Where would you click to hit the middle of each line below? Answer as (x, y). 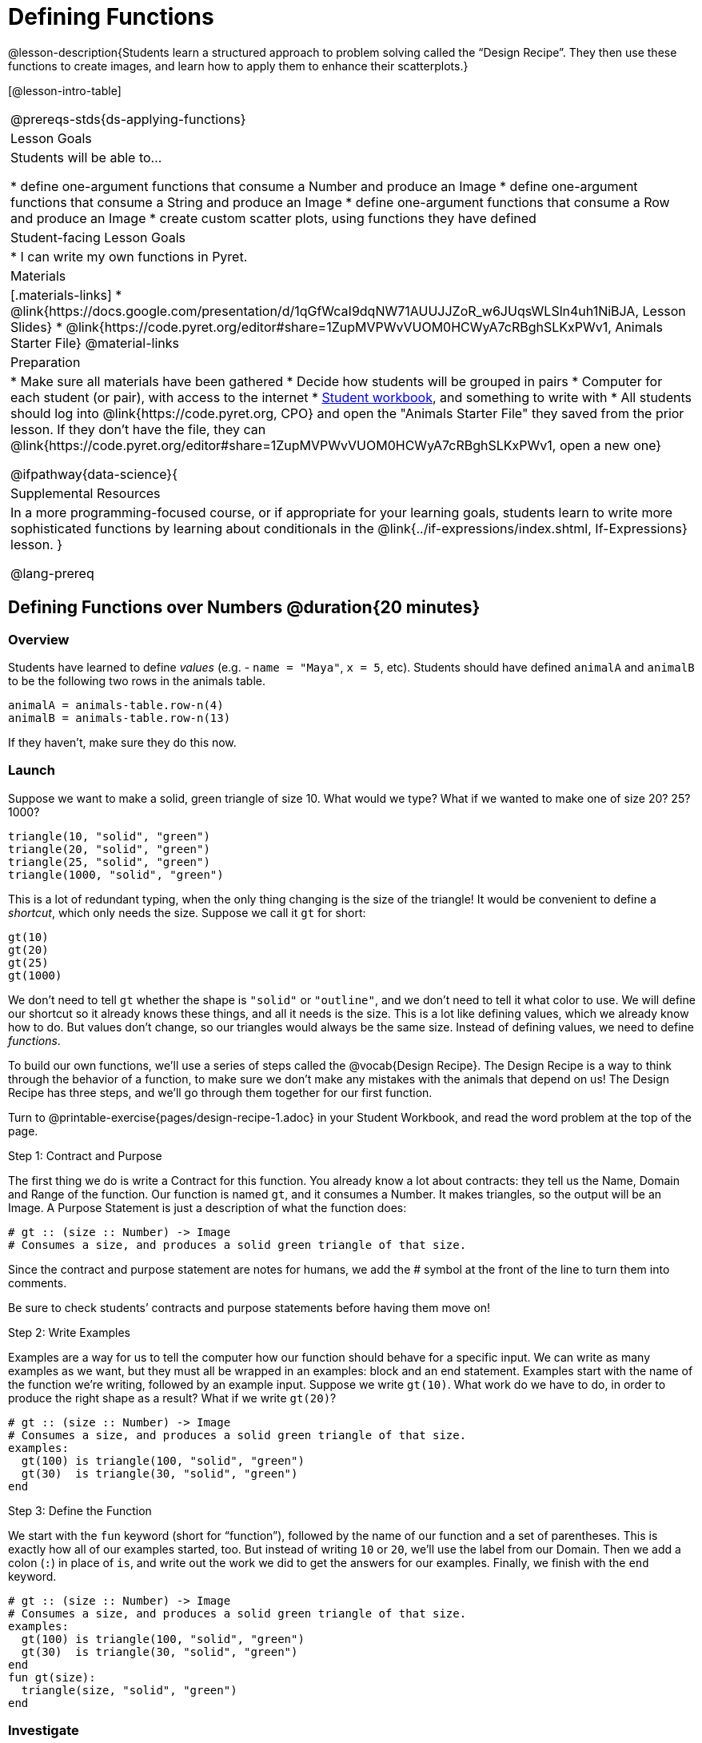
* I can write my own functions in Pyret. (129, 256)
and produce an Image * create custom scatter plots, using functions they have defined (273, 218)
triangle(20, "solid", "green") (109, 849)
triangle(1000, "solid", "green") (116, 874)
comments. (38, 1282)
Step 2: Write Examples (69, 1332)
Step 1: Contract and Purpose (85, 1155)
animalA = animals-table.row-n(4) (116, 705)
